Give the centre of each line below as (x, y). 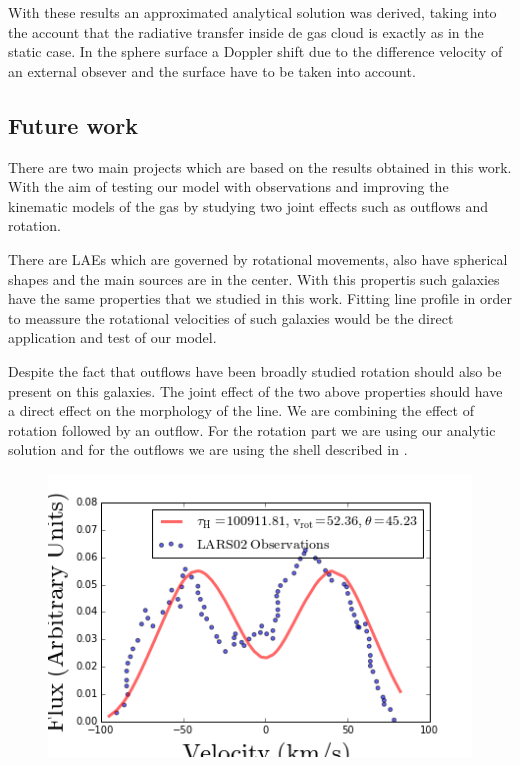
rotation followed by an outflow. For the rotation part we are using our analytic (252, 429)
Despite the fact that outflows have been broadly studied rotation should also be (255, 370)
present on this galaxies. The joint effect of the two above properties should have (255, 390)
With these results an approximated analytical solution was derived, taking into (252, 12)
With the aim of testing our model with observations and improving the (228, 186)
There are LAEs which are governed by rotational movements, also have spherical (258, 258)
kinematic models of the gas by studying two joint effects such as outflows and (248, 205)
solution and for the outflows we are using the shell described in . (208, 449)
